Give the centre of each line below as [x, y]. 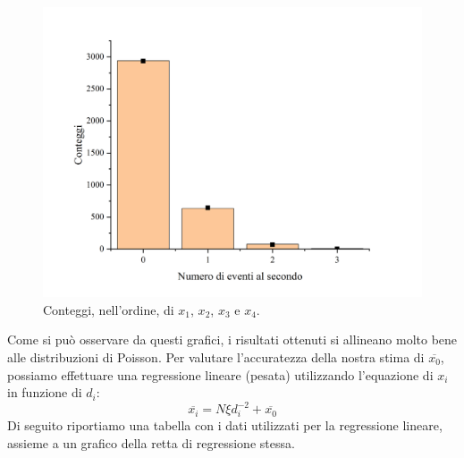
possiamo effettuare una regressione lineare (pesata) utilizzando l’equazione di [220, 374]
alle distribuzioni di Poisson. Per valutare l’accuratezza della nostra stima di [216, 356]
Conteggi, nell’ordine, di [109, 309]
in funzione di [45, 392]
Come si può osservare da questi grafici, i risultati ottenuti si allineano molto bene [232, 339]
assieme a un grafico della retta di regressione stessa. [151, 442]
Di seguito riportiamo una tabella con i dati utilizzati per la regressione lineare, [225, 425]
